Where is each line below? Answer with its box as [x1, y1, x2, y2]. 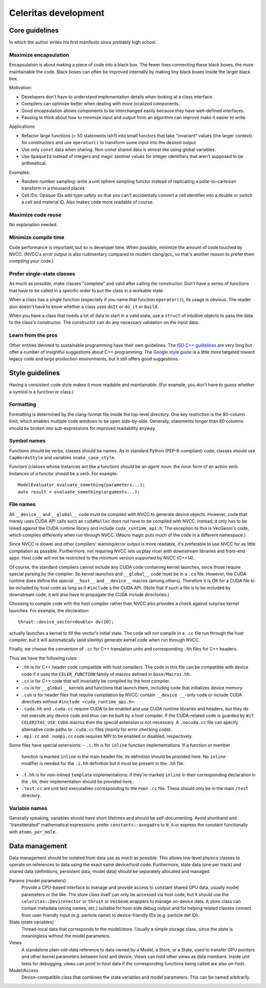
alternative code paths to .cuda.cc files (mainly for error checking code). [21, 726, 172, 732]
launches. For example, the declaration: [9, 607, 90, 613]
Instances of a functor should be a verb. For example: [9, 471, 118, 476]
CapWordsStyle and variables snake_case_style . [9, 455, 116, 461]
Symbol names [9, 437, 46, 444]
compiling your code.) [9, 258, 54, 264]
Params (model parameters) [9, 877, 66, 883]
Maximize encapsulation [9, 51, 69, 58]
